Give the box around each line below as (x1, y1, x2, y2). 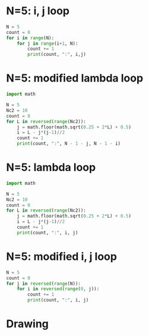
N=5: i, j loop (6, 4, 70, 18)
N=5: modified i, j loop (6, 250, 118, 263)
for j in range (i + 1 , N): (17, 40, 78, 46)
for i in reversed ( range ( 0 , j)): (17, 286, 100, 292)
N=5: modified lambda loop (6, 71, 144, 85)
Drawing (6, 317, 49, 331)
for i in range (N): (6, 34, 55, 41)
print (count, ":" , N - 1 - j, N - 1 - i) (17, 141, 121, 147)
